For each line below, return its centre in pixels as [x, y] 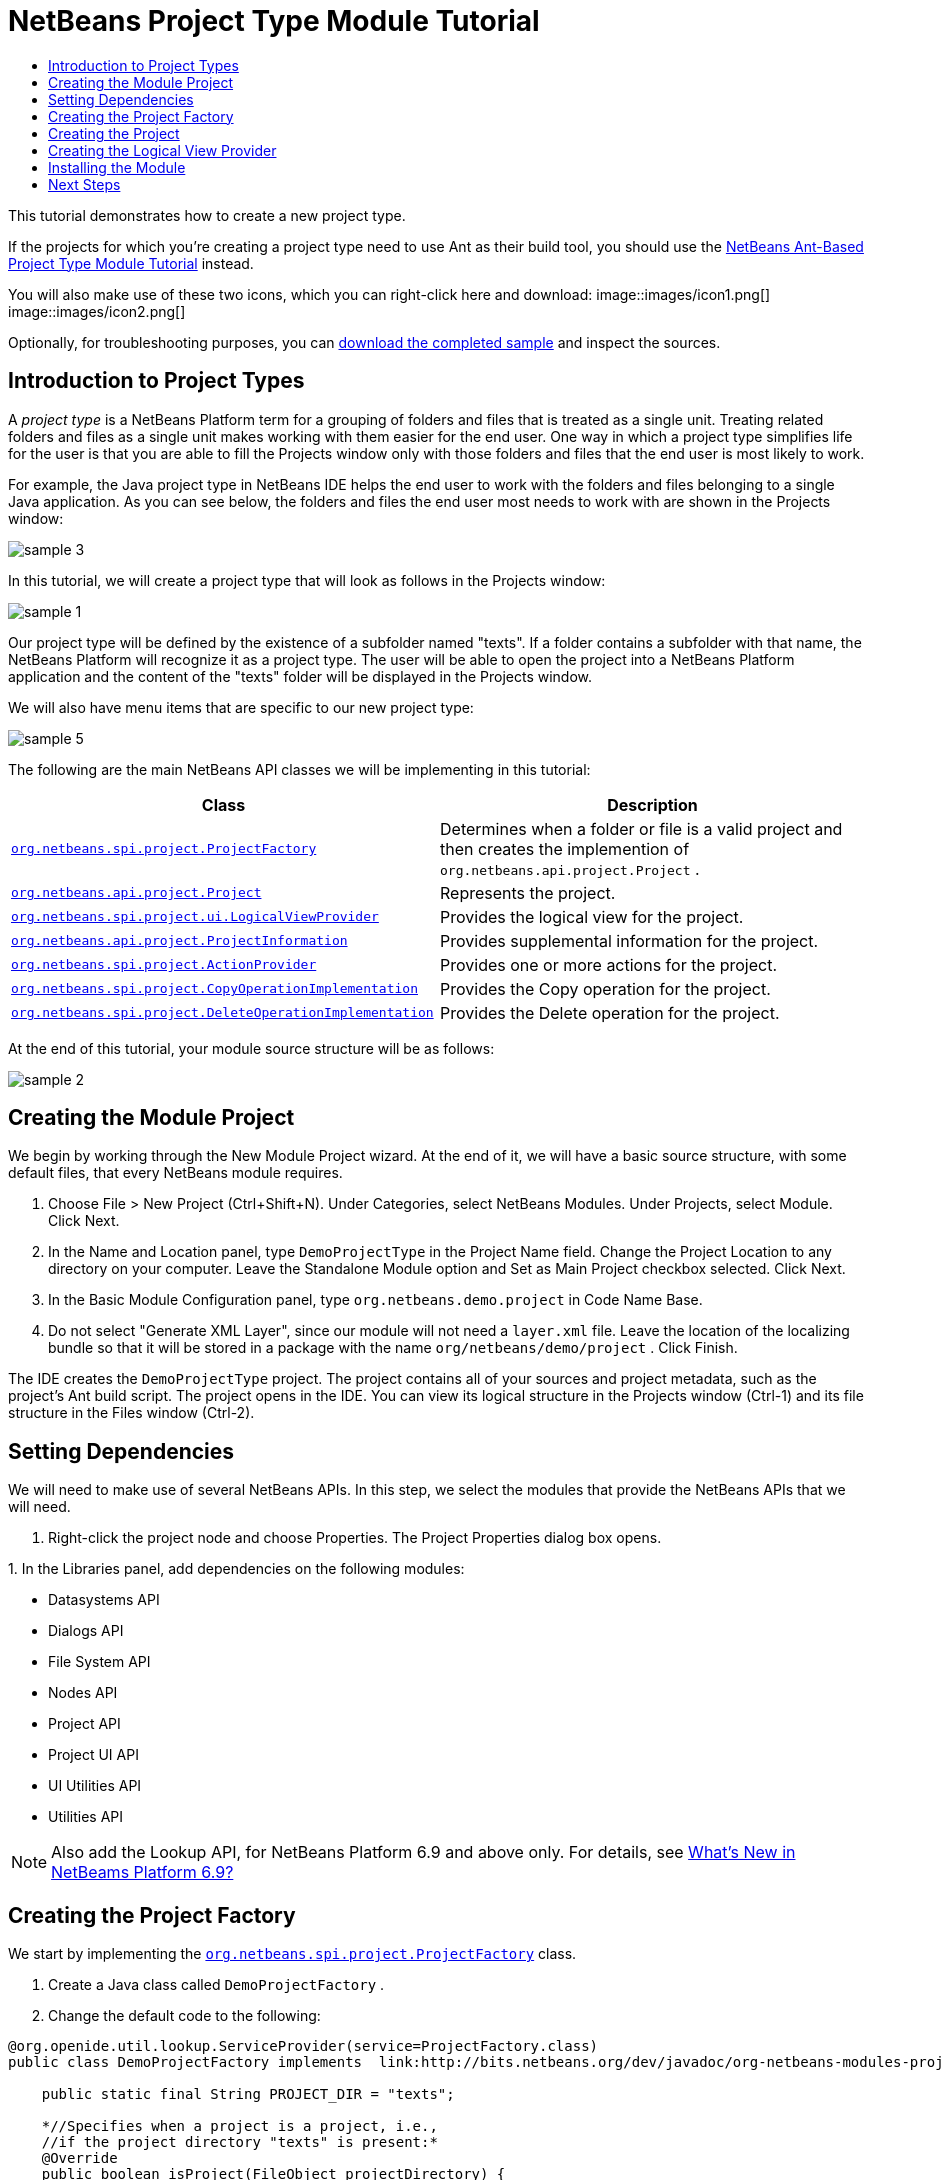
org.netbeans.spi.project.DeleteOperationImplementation [222, 1013]
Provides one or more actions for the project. [609, 964]
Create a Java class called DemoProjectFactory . [216, 1985]
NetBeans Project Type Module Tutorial [274, 21]
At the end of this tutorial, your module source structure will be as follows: [251, 1048]
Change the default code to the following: [184, 2016]
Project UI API [93, 1755]
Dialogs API [86, 1631]
